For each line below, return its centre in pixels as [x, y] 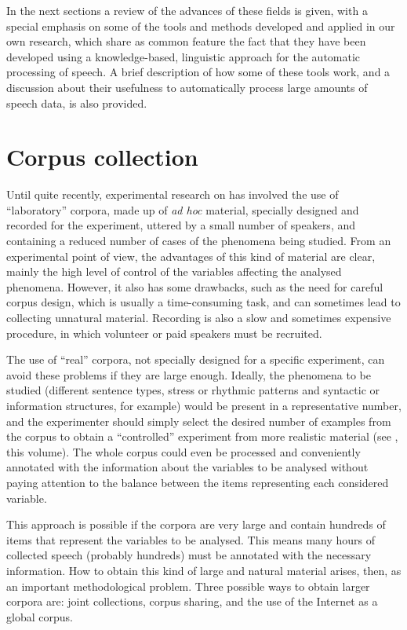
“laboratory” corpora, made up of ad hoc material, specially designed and [183, 209]
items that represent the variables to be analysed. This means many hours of [191, 539]
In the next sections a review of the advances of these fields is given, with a [187, 10]
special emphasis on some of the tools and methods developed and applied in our [201, 26]
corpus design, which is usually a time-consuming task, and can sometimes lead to [203, 302]
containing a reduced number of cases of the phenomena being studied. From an [199, 241]
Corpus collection [102, 157]
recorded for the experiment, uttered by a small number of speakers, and [181, 225]
